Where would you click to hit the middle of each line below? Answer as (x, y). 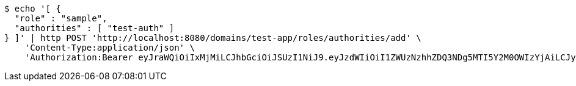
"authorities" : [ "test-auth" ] (94, 28)
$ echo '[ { (33, 9)
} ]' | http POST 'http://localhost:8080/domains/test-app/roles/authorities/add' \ (213, 38)
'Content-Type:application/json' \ (110, 48)
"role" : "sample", (61, 18)
